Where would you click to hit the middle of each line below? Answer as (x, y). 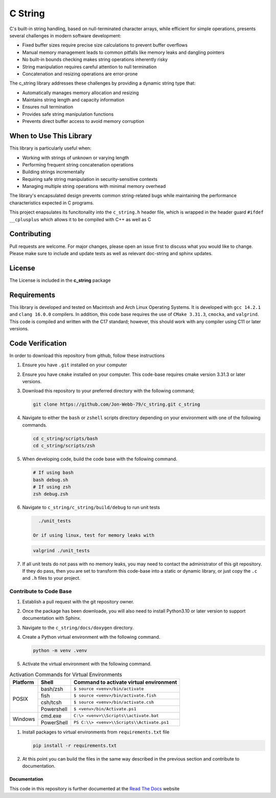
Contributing (30, 234)
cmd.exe (51, 716)
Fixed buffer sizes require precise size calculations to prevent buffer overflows (105, 45)
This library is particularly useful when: (50, 148)
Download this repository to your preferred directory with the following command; (108, 391)
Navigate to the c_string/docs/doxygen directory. (78, 627)
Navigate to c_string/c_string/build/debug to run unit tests (91, 508)
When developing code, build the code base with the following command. (100, 459)
